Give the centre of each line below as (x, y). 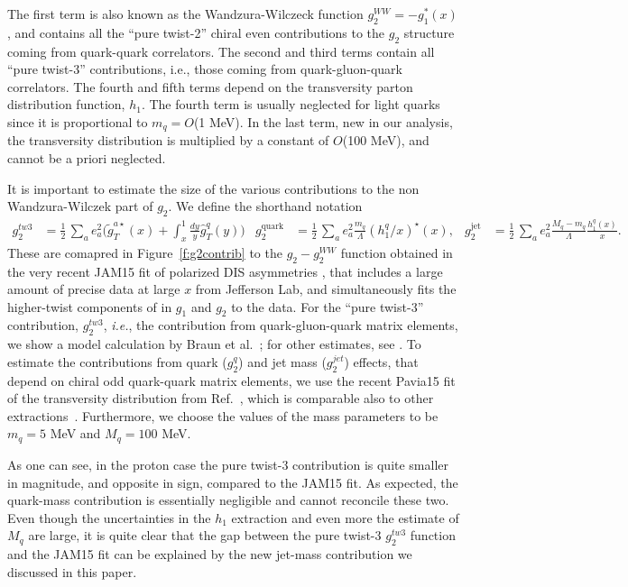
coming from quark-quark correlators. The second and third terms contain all (221, 51)
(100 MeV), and (386, 140)
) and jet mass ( (282, 361)
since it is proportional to (78, 121)
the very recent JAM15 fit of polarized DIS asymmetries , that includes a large (225, 271)
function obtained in (397, 252)
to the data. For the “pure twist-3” (328, 306)
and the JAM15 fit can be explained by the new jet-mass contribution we (210, 554)
